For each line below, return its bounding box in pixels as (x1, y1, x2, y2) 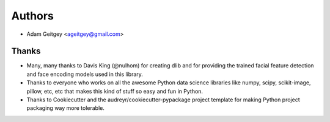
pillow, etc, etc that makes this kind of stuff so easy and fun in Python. (26, 87, 204, 95)
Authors (11, 9, 54, 22)
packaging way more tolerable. (26, 104, 105, 112)
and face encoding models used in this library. (26, 70, 144, 78)
